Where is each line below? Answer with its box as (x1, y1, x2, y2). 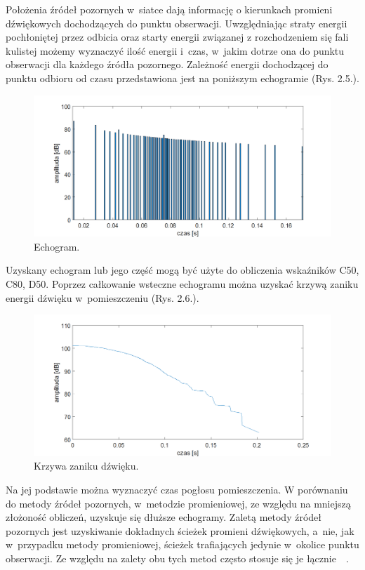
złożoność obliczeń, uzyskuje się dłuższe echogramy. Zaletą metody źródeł (6, 510, 321, 524)
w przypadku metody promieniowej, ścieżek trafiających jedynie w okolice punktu (6, 537, 359, 552)
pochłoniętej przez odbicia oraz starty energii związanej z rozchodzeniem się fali (6, 29, 349, 44)
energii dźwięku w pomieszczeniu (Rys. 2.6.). (6, 290, 199, 305)
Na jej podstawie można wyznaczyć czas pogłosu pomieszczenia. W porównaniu (6, 482, 348, 496)
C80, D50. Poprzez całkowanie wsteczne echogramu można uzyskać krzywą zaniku (6, 276, 359, 291)
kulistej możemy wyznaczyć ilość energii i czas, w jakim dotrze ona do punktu (6, 43, 345, 58)
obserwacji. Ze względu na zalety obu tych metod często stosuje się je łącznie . (6, 550, 349, 565)
